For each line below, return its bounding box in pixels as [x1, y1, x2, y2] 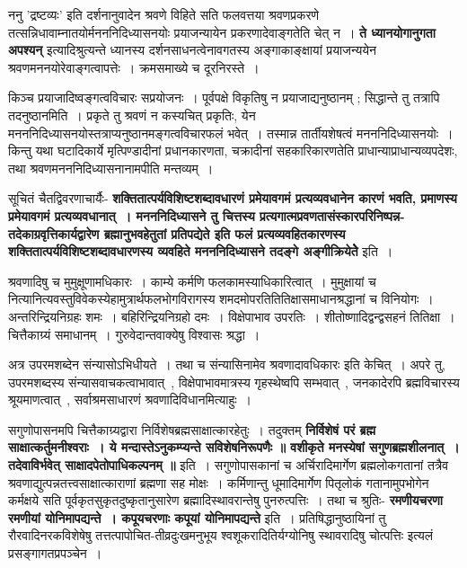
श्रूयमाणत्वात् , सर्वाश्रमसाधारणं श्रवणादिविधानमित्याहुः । [8, 390, 252, 409]
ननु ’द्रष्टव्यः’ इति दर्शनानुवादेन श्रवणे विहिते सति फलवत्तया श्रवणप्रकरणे [8, 5, 320, 23]
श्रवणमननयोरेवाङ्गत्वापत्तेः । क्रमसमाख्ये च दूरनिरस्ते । [8, 58, 260, 76]
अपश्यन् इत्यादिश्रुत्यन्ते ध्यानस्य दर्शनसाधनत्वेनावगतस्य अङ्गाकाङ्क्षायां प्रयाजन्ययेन [8, 40, 376, 59]
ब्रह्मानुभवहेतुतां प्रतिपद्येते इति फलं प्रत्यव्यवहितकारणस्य [103, 224, 346, 243]
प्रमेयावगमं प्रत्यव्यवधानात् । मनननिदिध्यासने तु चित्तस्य [8, 206, 255, 225]
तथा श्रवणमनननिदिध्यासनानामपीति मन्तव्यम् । [8, 158, 214, 177]
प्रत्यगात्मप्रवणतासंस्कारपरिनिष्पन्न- [260, 206, 405, 225]
